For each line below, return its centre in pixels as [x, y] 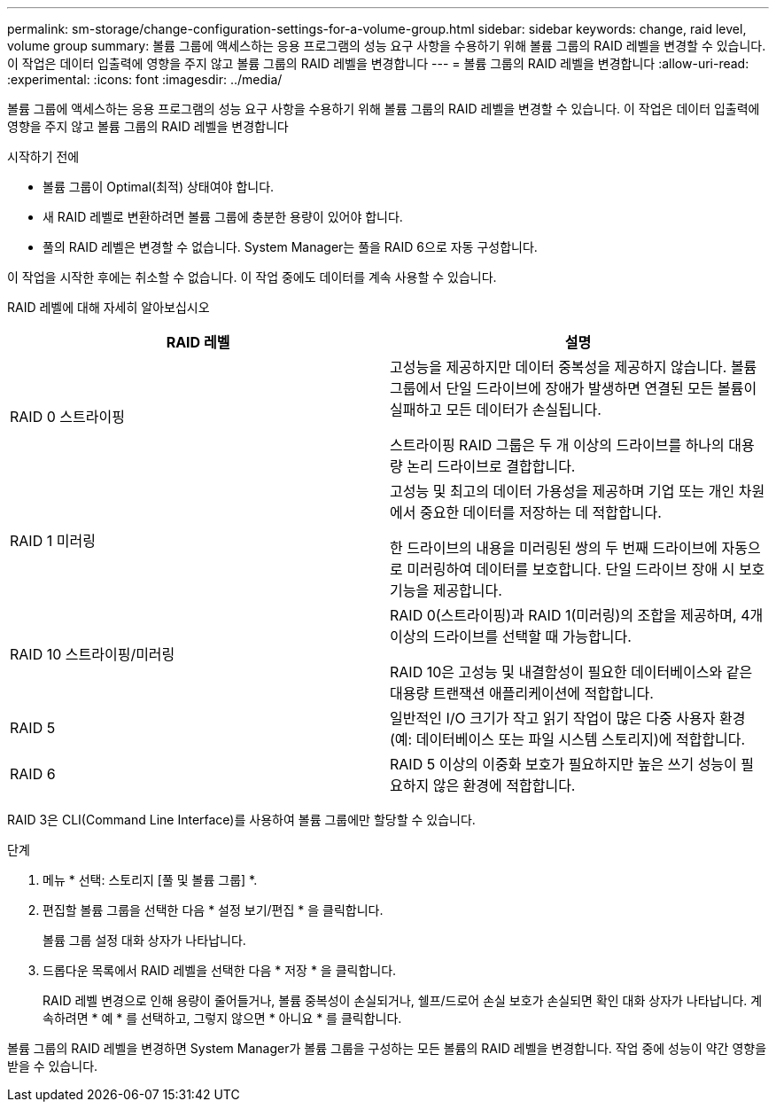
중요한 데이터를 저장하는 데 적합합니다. [540, 512]
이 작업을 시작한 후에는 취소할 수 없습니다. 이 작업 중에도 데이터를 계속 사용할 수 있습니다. [252, 277]
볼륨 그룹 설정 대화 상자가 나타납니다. [144, 940]
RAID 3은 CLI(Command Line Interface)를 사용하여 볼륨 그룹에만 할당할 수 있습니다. [241, 820]
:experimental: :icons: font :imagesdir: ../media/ [145, 79]
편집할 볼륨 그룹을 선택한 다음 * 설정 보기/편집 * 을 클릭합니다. [213, 910]
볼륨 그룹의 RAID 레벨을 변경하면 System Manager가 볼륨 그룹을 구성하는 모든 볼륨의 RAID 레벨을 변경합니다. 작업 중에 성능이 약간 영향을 [387, 1048]
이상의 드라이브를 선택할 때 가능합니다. [511, 637]
